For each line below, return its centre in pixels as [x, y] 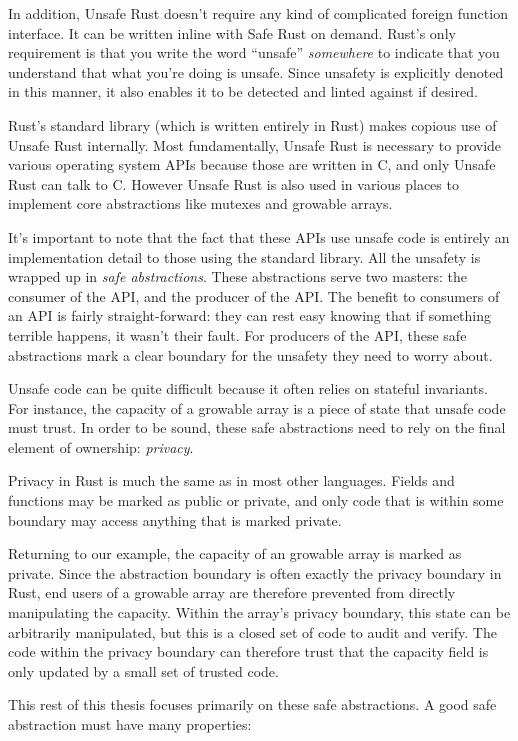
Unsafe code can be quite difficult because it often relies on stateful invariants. [248, 388]
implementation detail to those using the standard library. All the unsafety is [244, 256]
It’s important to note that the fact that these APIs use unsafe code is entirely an [259, 236]
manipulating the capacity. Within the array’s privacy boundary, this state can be [259, 612]
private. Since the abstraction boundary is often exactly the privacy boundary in [255, 572]
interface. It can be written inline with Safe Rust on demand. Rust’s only [232, 32]
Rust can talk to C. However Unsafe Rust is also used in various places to [233, 183]
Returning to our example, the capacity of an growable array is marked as [235, 553]
